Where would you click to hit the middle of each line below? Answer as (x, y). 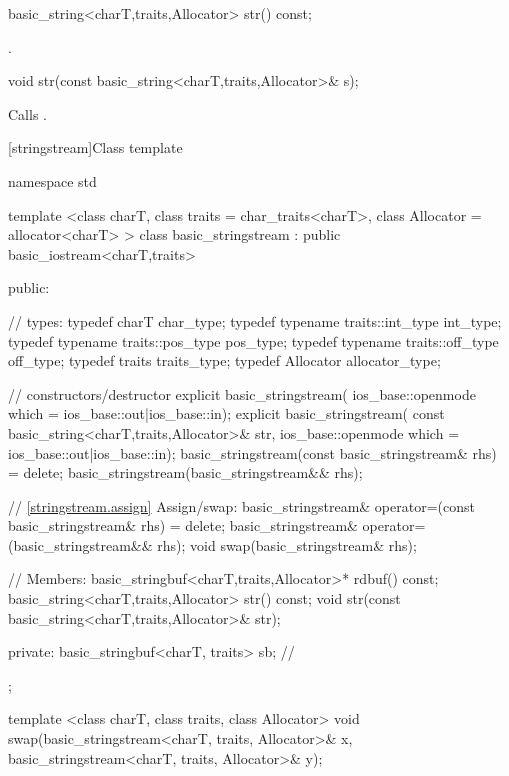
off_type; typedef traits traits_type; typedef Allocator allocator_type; (224, 360)
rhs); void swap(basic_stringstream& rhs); (287, 544)
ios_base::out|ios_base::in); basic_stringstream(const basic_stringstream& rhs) (252, 452)
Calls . (27, 113)
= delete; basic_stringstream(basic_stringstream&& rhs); (185, 472)
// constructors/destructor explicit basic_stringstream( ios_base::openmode (242, 393)
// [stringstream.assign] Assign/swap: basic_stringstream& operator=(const (241, 505)
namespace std (52, 180)
